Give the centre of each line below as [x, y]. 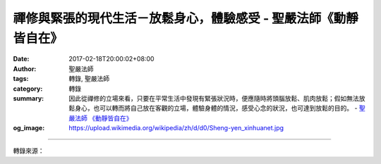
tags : [21, 79]
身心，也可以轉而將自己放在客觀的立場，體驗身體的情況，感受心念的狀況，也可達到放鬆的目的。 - [216, 108]
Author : [25, 69]
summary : [29, 98]
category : [28, 89]
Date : [21, 59]
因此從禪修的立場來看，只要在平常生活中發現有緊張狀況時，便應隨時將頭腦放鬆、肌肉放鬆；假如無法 [214, 98]
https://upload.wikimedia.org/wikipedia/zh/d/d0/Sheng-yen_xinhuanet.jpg [176, 128]
